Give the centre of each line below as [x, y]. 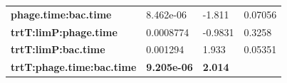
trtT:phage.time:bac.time [74, 67]
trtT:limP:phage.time [64, 32]
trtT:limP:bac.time [58, 49]
